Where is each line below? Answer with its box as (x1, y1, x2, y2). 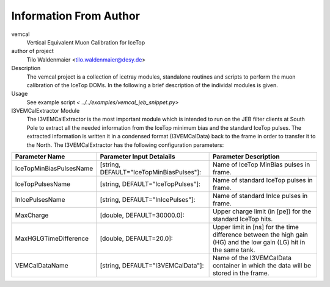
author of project (11, 48, 54, 55)
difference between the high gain (212, 230, 308, 239)
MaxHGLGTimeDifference (15, 235, 89, 243)
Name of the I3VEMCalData (212, 253, 292, 262)
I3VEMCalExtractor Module (11, 107, 80, 115)
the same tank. (212, 246, 255, 254)
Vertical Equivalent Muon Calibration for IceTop (26, 38, 145, 46)
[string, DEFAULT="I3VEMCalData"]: (100, 261, 204, 270)
